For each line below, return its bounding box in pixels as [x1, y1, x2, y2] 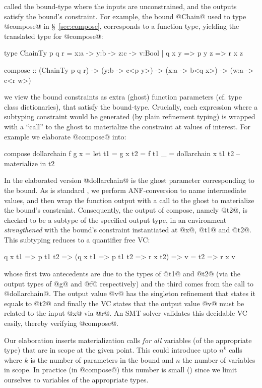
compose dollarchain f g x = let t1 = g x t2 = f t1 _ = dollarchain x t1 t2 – [4, 148, 240, 159]
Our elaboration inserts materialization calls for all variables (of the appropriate [4, 334, 252, 345]
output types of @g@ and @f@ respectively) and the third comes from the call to [4, 278, 254, 288]
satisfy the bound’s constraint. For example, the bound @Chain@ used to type [4, 11, 246, 21]
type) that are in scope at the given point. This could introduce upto [4, 345, 217, 355]
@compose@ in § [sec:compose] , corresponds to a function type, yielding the [4, 21, 239, 31]
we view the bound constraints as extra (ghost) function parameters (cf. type [4, 91, 242, 102]
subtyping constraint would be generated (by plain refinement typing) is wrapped [4, 111, 255, 122]
